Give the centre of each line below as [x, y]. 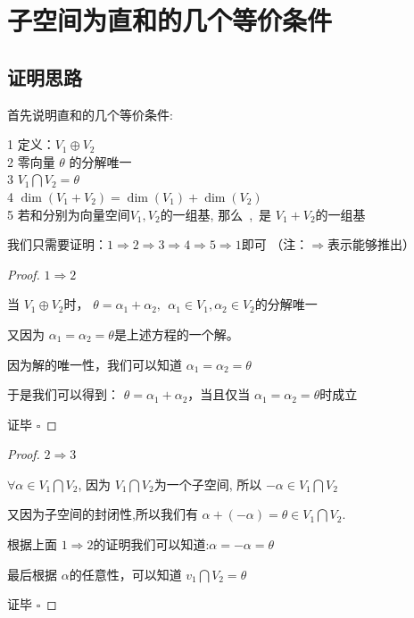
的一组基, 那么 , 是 [216, 214]
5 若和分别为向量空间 [69, 214]
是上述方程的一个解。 [176, 334]
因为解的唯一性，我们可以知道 [95, 364]
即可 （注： [275, 244]
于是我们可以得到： [63, 394]
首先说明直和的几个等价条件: [90, 114]
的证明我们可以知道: [151, 544]
